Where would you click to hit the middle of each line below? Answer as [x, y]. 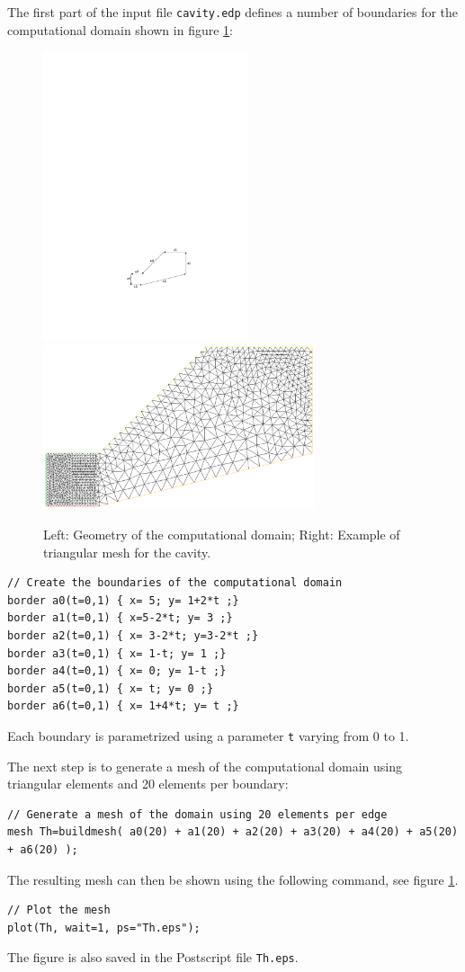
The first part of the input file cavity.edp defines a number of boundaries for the [233, 12]
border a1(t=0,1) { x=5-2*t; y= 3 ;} [120, 618]
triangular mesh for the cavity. [127, 552]
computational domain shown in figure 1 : [120, 29]
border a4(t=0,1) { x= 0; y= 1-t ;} [117, 671]
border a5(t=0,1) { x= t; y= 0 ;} [111, 688]
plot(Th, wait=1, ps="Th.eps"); [104, 927]
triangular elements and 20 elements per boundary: [148, 784]
